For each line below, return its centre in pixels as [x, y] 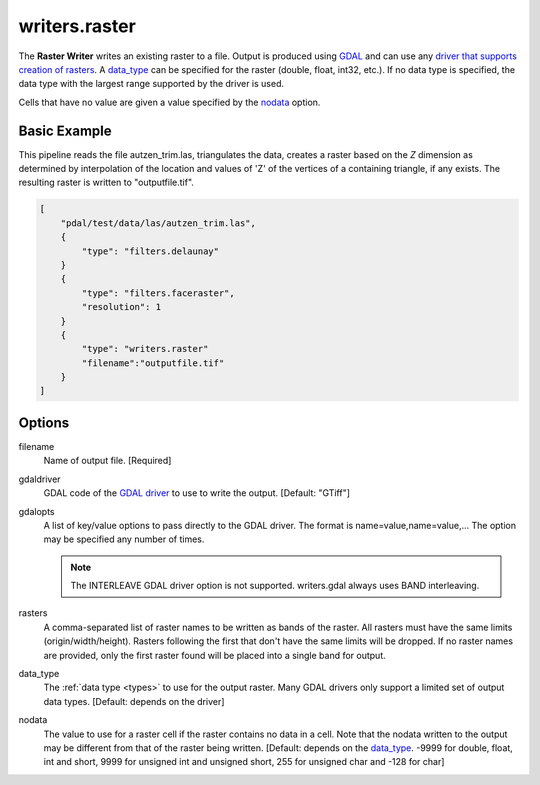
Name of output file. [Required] [107, 461]
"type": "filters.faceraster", [158, 293]
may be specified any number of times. [124, 539]
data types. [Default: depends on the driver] [134, 701]
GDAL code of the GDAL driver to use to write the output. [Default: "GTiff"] [196, 493]
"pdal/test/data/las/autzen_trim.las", [158, 223]
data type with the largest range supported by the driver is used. [151, 84]
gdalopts [36, 511]
